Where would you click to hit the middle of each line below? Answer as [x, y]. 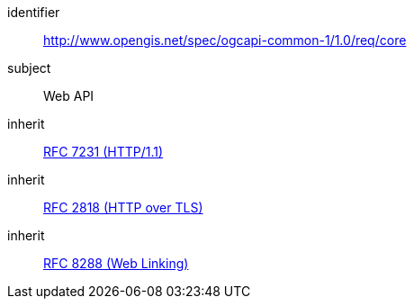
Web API [69, 96]
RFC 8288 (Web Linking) [116, 263]
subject [29, 68]
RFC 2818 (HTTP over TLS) [123, 207]
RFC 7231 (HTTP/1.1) [103, 152]
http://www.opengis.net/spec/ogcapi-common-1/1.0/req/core [225, 40]
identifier [34, 12]
